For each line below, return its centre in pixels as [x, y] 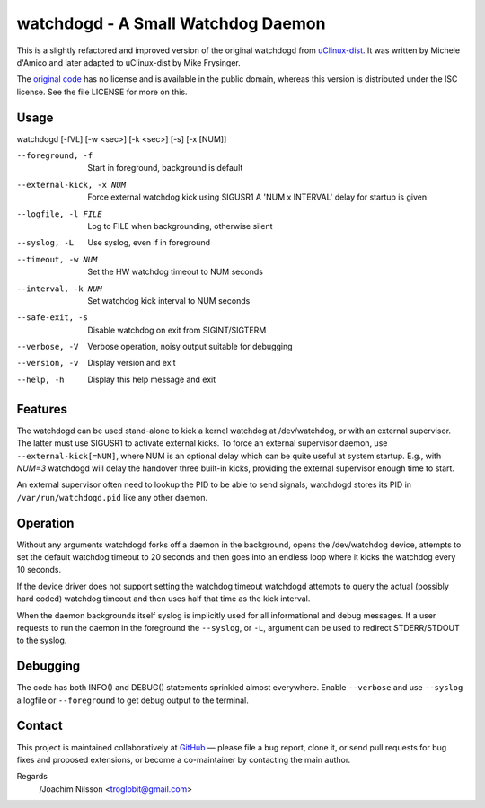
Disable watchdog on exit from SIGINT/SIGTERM [177, 330]
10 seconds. [39, 570]
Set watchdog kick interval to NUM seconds [169, 300]
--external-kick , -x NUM [71, 185]
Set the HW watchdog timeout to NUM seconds [176, 272]
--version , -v [48, 363]
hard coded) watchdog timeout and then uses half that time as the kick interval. [163, 599]
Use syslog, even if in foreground [149, 243]
